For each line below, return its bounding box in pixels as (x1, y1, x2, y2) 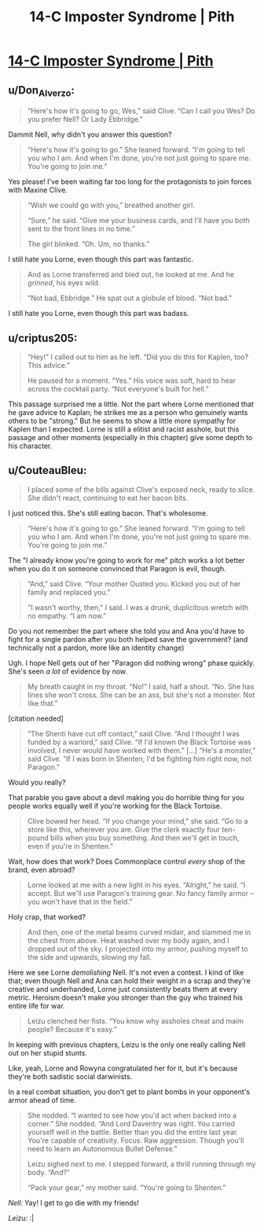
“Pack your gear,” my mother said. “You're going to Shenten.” (27, 1183, 226, 1192)
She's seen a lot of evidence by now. (8, 666, 128, 676)
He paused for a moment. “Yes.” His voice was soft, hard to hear (27, 376, 236, 385)
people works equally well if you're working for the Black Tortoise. (8, 801, 222, 810)
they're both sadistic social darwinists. (8, 1071, 133, 1081)
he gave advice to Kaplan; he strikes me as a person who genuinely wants (8, 408, 248, 417)
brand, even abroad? (8, 865, 75, 874)
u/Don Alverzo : (8, 83, 75, 98)
